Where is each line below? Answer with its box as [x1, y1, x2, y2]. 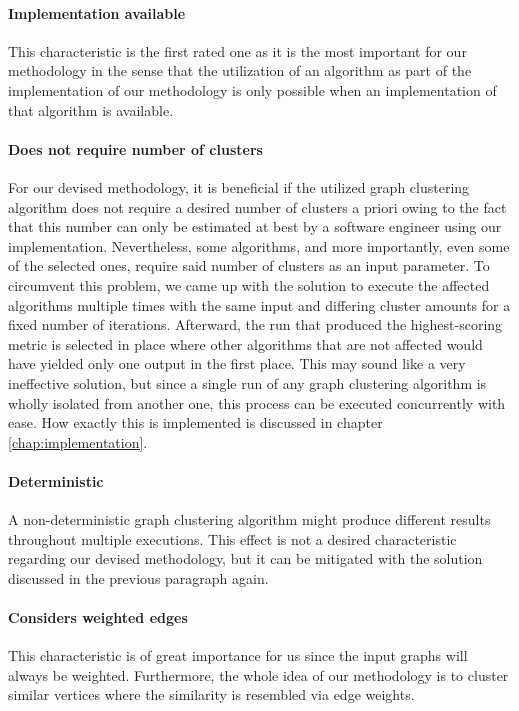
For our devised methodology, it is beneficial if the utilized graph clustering [8, 176, 470, 197]
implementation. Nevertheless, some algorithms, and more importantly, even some [8, 235, 510, 256]
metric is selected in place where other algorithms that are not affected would [8, 333, 483, 354]
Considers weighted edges [8, 607, 188, 628]
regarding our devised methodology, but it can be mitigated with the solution [8, 548, 483, 569]
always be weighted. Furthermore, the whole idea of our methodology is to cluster [8, 664, 509, 685]
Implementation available [8, 2, 186, 23]
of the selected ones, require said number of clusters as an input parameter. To [8, 255, 490, 276]
